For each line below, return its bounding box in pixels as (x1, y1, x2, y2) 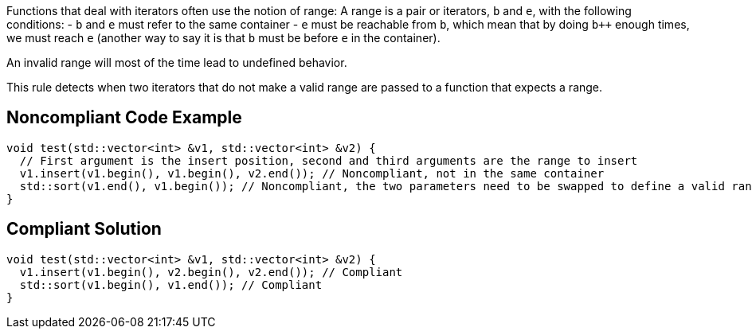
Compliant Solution (6, 219, 162, 240)
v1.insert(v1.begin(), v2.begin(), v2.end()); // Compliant (19, 265, 403, 279)
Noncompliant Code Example (6, 107, 242, 128)
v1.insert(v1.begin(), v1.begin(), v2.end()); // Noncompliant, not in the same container (19, 166, 605, 180)
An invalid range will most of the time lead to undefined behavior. (6, 56, 347, 69)
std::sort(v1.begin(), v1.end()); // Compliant (19, 278, 323, 291)
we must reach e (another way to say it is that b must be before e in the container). (6, 31, 441, 45)
